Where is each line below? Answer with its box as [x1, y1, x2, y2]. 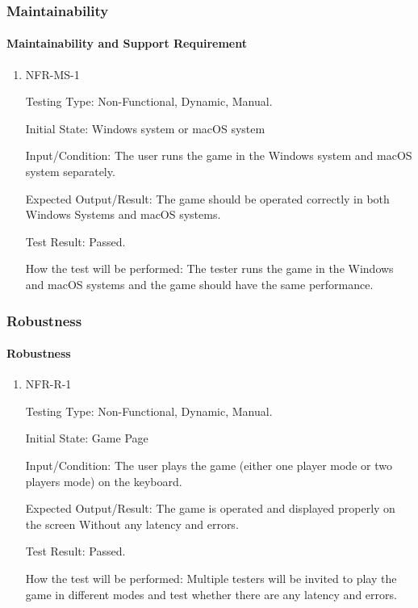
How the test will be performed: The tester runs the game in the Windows [25, 260, 394, 277]
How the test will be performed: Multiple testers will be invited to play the [25, 569, 397, 586]
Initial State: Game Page [25, 430, 148, 447]
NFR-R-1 [25, 375, 72, 392]
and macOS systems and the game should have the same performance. [25, 275, 374, 292]
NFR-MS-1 [25, 65, 80, 82]
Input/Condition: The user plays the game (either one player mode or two [25, 457, 392, 473]
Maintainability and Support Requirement [6, 35, 247, 52]
